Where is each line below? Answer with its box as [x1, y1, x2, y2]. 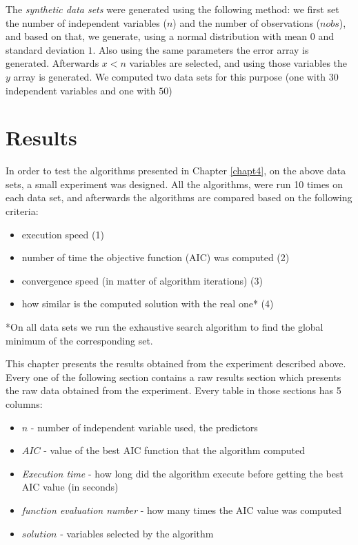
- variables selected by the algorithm [60, 526, 214, 540]
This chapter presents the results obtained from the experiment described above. [6, 356, 346, 371]
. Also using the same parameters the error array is [92, 42, 309, 56]
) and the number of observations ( [172, 15, 321, 30]
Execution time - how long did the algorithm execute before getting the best [21, 466, 344, 480]
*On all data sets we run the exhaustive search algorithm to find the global [6, 320, 324, 334]
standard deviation [6, 42, 85, 56]
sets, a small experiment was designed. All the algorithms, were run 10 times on [6, 176, 344, 191]
